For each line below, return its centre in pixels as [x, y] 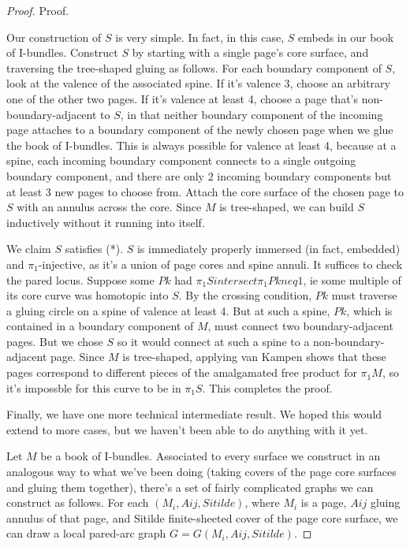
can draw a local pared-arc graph [86, 533]
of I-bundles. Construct [62, 52]
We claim [29, 249]
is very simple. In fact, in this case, [200, 37]
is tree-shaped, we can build [287, 207]
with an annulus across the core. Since [109, 207]
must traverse [364, 295]
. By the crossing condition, [245, 295]
